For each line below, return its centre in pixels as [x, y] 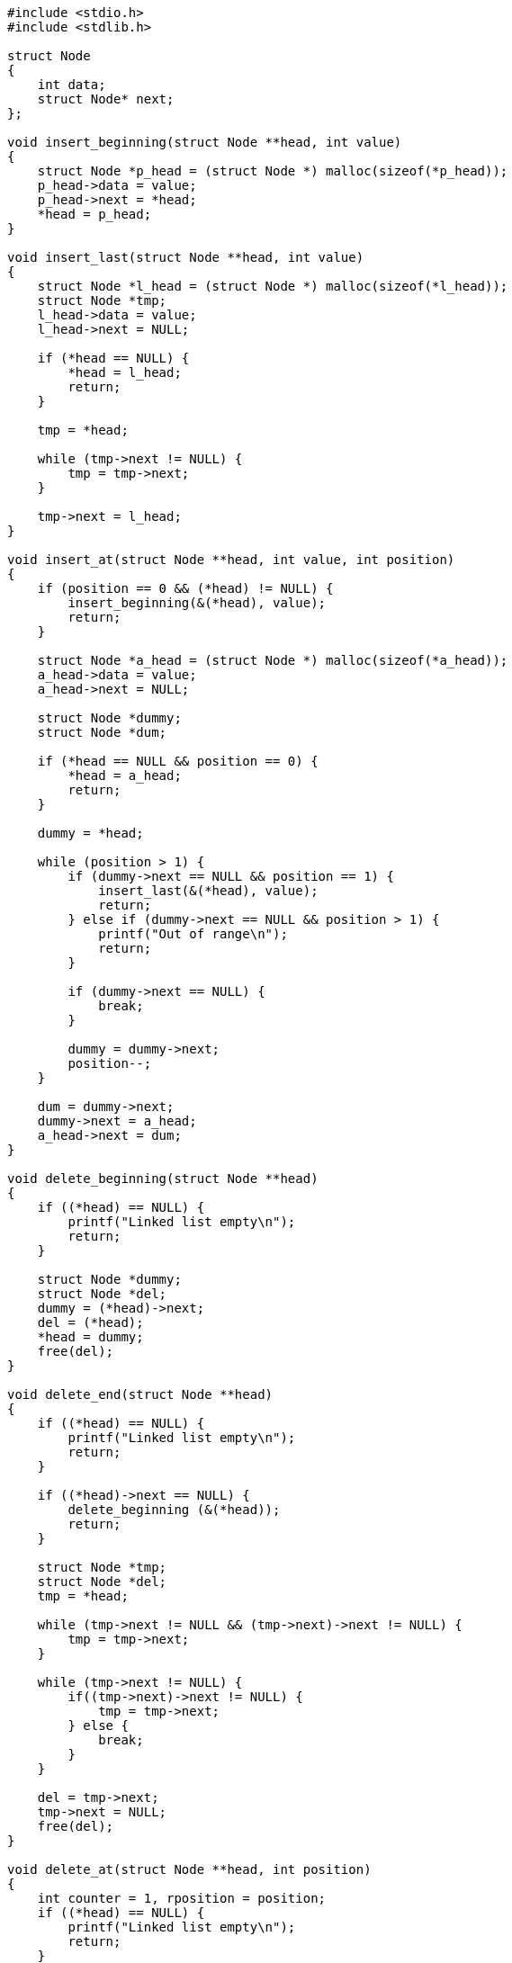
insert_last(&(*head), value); [208, 891]
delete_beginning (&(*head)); [174, 1510]
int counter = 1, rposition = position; [182, 1898]
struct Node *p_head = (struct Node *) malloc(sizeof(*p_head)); [273, 171]
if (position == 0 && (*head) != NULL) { [185, 588]
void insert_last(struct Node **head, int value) [186, 257]
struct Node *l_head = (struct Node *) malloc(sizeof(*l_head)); [273, 286]
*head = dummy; [90, 1337]
